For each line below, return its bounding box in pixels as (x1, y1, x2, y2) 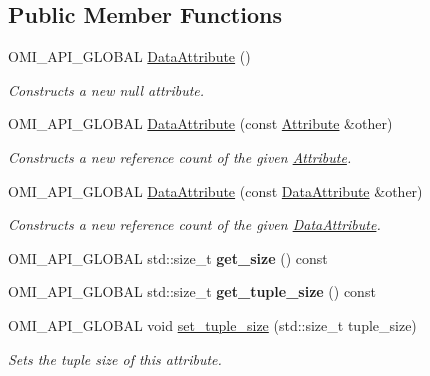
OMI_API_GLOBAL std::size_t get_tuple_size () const (8, 281, 376, 302)
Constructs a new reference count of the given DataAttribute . (8, 214, 381, 235)
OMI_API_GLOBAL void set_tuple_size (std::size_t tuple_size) (8, 314, 417, 335)
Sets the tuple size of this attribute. (8, 348, 222, 369)
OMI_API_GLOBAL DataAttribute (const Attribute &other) (8, 113, 393, 134)
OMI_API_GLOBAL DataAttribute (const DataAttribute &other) (8, 180, 423, 201)
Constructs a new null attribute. (8, 79, 205, 100)
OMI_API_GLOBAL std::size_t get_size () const (8, 247, 328, 268)
